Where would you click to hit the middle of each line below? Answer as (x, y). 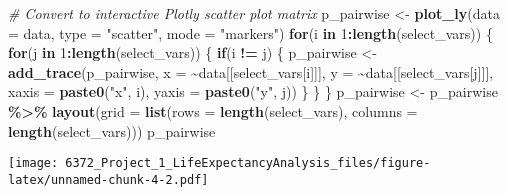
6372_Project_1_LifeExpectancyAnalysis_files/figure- (248, 163)
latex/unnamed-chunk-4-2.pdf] (108, 179)
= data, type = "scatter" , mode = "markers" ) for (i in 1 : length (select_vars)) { (250, 32)
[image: (33, 163)
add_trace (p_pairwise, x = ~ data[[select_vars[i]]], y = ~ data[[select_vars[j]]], (251, 71)
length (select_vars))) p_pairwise (112, 130)
